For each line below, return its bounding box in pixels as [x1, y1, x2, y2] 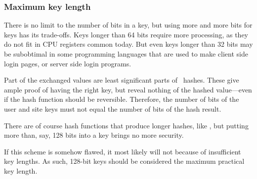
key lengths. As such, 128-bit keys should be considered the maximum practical [4, 156, 245, 166]
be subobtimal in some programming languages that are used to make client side [4, 49, 248, 59]
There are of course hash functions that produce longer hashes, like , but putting [4, 120, 249, 130]
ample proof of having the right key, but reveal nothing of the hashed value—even [4, 84, 252, 94]
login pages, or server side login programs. [4, 58, 131, 68]
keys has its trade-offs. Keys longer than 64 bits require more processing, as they [4, 29, 248, 39]
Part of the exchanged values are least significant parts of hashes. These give [4, 75, 239, 85]
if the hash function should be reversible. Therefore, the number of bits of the [4, 94, 239, 104]
